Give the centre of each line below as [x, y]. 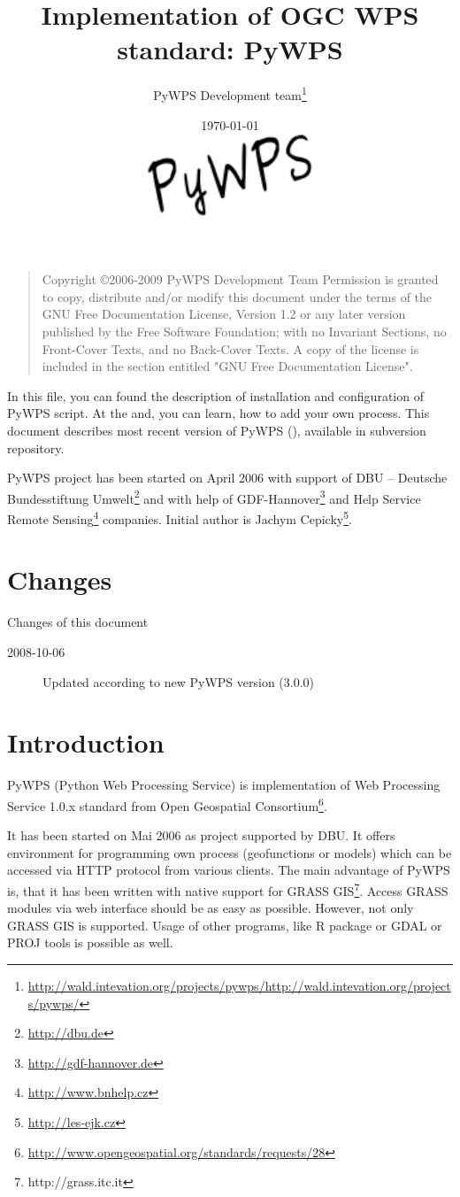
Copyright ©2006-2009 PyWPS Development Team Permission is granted [240, 279]
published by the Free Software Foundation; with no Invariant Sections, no [244, 332]
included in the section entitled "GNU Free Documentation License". [227, 366]
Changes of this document [78, 622]
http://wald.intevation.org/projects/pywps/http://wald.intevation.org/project [239, 985]
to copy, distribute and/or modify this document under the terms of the [237, 296]
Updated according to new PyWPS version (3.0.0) [179, 681]
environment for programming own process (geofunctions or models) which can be [230, 852]
